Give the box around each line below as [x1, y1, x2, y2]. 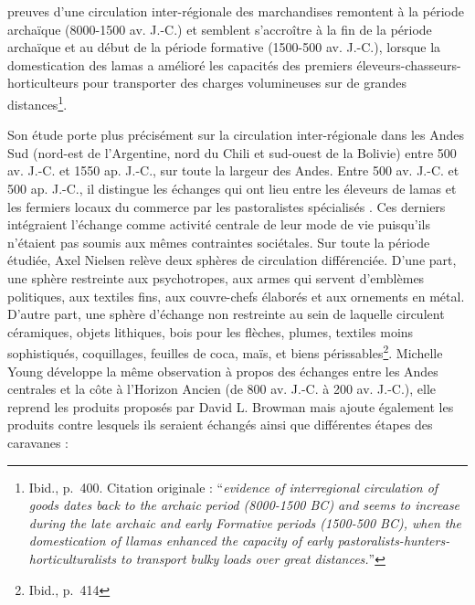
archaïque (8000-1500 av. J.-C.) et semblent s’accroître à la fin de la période [7, 19, 432, 38]
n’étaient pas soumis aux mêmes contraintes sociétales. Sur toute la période [7, 232, 430, 251]
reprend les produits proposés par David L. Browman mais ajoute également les [7, 397, 454, 416]
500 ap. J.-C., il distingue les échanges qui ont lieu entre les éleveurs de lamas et [7, 179, 457, 197]
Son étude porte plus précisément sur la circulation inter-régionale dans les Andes [7, 125, 465, 144]
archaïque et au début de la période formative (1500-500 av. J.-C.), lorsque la [7, 37, 441, 57]
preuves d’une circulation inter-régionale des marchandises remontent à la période [7, 2, 464, 20]
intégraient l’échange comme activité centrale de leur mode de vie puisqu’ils [7, 215, 431, 234]
